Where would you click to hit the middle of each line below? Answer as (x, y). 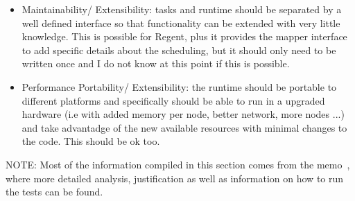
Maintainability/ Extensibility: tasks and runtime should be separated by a (182, 9)
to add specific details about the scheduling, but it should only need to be (179, 50)
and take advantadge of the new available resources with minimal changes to (184, 127)
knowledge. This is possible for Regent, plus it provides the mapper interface (184, 36)
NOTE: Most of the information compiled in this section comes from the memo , (178, 164)
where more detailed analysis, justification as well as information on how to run (175, 178)
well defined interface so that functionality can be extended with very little (181, 23)
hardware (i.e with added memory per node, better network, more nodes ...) (183, 114)
